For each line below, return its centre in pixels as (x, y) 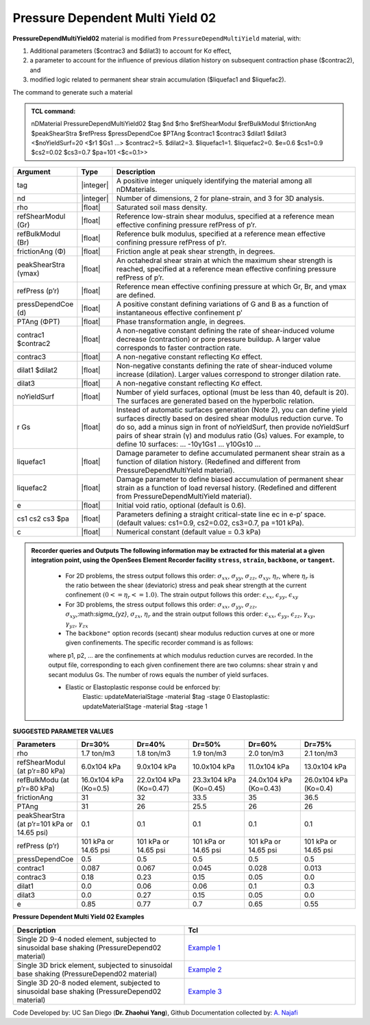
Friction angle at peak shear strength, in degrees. (196, 251)
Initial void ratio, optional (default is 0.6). (182, 505)
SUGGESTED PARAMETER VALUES (63, 731)
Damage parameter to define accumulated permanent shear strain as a (231, 453)
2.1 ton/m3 (321, 754)
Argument (34, 171)
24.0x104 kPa (270, 780)
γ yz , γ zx (77, 625)
